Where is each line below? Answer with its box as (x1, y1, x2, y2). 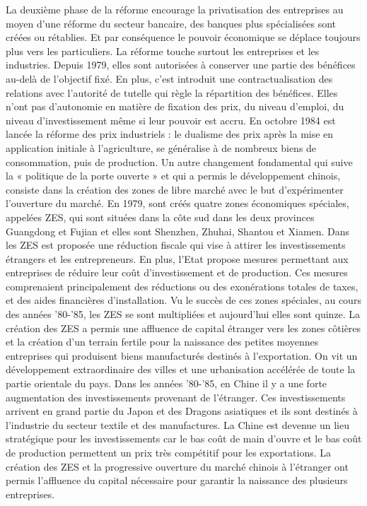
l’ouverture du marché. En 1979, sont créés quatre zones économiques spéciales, (6, 196, 349, 211)
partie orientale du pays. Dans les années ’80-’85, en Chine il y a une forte (6, 376, 327, 391)
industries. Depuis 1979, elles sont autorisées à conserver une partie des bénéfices (6, 57, 356, 72)
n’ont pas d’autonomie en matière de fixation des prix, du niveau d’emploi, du (6, 99, 344, 114)
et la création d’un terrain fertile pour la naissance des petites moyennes (6, 334, 319, 349)
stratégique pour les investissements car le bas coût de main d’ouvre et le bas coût (6, 431, 362, 446)
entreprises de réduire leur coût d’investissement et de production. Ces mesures (6, 265, 348, 280)
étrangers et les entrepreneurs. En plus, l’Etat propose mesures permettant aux (6, 251, 349, 266)
